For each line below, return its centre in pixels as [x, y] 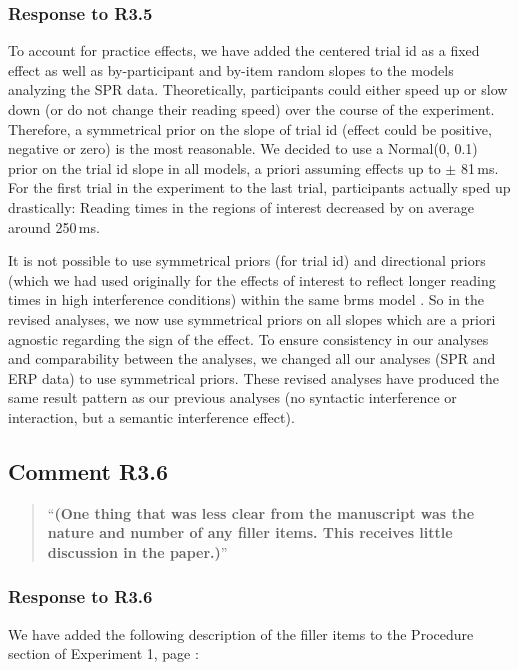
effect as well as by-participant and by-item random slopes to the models [231, 69]
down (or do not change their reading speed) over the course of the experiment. [251, 109]
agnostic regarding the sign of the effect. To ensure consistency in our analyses [248, 338]
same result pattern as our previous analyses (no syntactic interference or [232, 397]
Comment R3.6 [88, 470]
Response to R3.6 [80, 596]
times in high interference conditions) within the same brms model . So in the [246, 299]
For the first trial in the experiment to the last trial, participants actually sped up [259, 187]
